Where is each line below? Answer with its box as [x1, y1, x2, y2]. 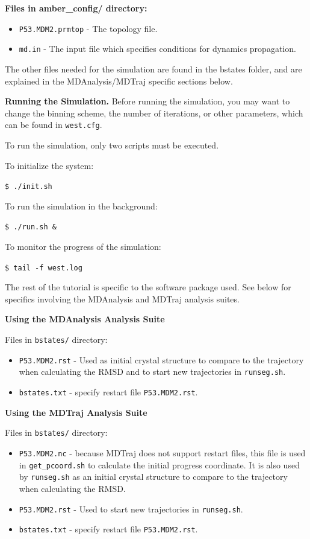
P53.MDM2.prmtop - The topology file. [19, 22, 158, 34]
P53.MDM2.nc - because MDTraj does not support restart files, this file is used [19, 446, 306, 459]
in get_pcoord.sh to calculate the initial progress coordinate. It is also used [19, 458, 300, 471]
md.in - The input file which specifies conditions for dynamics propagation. [19, 42, 296, 55]
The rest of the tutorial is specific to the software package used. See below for [5, 281, 291, 293]
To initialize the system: [5, 159, 94, 171]
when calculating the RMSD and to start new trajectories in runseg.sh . [19, 365, 286, 378]
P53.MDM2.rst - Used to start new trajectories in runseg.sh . [19, 502, 243, 515]
